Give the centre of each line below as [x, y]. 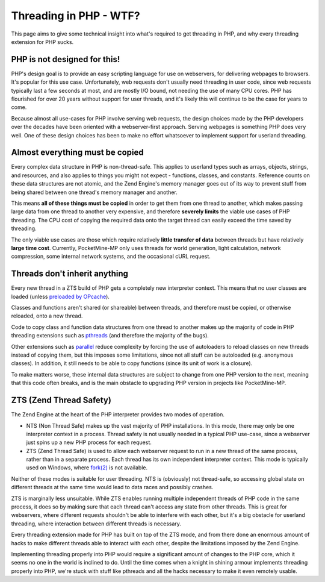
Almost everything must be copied [77, 153]
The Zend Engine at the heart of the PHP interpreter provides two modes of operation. [118, 415]
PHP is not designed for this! [66, 59]
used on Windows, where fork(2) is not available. [87, 468]
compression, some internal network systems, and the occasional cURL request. [111, 257]
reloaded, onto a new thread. [47, 316]
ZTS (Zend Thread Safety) [61, 400]
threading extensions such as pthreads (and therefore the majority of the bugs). [110, 336]
